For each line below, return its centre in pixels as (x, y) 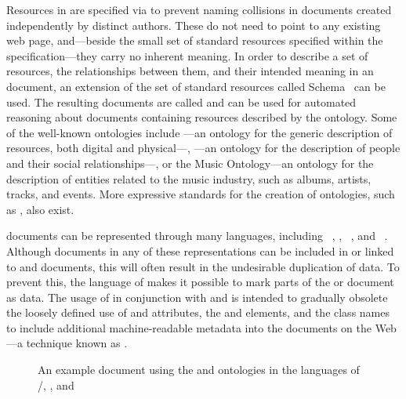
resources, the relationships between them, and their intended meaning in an (190, 71)
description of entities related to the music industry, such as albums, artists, (189, 178)
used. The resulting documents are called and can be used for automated (181, 102)
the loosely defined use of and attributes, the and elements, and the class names (198, 312)
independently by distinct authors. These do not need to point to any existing (194, 25)
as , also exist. (40, 209)
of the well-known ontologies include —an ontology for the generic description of (199, 132)
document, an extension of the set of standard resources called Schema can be (196, 86)
